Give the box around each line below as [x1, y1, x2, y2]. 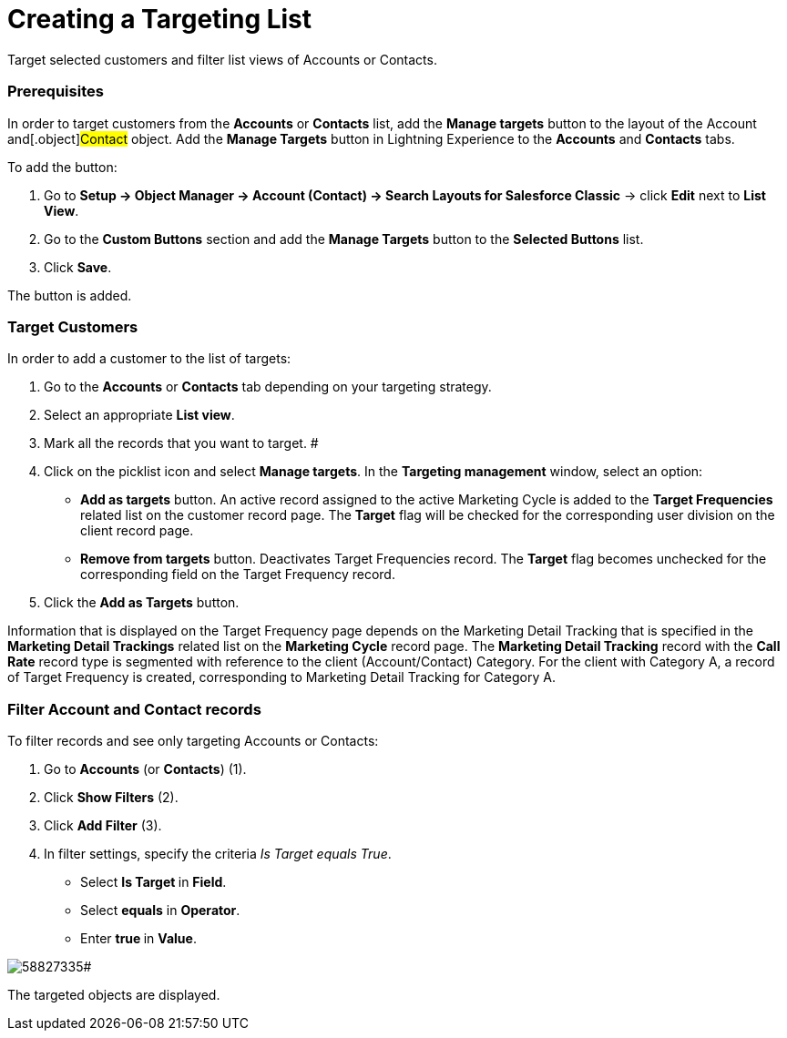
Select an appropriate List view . [44, 407, 235, 423]
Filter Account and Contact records [7, 699, 261, 718]
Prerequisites [7, 82, 104, 101]
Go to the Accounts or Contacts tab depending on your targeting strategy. [44, 379, 492, 395]
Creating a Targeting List [7, 4, 312, 35]
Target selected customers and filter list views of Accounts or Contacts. [7, 51, 437, 67]
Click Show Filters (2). [44, 789, 179, 805]
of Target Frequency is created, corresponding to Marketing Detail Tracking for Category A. [7, 669, 556, 686]
